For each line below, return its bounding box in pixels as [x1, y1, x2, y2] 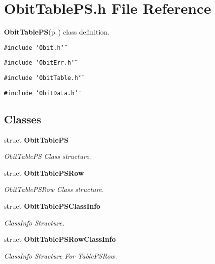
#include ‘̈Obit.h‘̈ [4, 44, 64, 51]
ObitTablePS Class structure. [4, 151, 91, 161]
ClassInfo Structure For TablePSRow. [4, 250, 117, 261]
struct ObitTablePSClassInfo [4, 200, 101, 211]
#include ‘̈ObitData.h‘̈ [4, 89, 78, 97]
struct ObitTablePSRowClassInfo [4, 234, 116, 244]
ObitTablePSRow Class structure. [4, 184, 104, 194]
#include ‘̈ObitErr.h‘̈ [4, 59, 75, 67]
